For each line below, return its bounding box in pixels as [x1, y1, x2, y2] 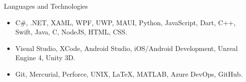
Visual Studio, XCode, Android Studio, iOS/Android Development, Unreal [15, 43, 238, 53]
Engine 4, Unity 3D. [15, 52, 76, 63]
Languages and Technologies [4, 1, 88, 11]
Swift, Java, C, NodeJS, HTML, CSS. [15, 27, 128, 37]
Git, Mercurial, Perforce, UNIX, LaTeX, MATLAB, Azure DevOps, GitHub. [15, 68, 243, 79]
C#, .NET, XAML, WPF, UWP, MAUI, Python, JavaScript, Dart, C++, [15, 17, 236, 27]
